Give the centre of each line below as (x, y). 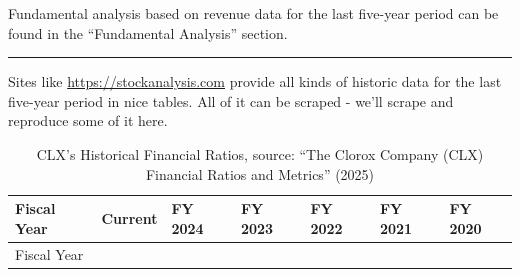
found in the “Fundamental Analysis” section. (148, 32)
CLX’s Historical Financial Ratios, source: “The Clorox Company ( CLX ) (260, 153)
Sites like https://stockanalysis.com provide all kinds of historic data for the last (255, 81)
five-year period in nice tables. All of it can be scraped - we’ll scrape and (231, 100)
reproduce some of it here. (88, 120)
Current (129, 217)
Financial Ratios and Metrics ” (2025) (260, 173)
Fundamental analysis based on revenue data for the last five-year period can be (253, 13)
